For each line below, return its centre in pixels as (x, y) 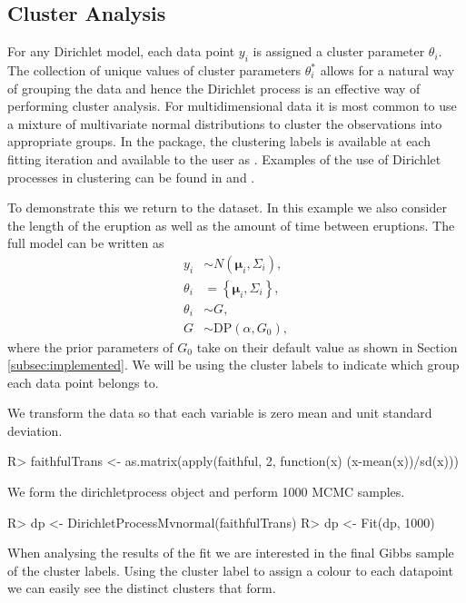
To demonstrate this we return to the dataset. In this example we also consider (227, 208)
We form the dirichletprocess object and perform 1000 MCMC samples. (206, 492)
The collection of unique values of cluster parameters (154, 70)
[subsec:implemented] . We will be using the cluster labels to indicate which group (233, 365)
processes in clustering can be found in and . (131, 177)
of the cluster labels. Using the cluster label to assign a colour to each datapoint (230, 570)
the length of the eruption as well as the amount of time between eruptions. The (231, 225)
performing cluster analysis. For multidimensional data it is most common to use (232, 106)
